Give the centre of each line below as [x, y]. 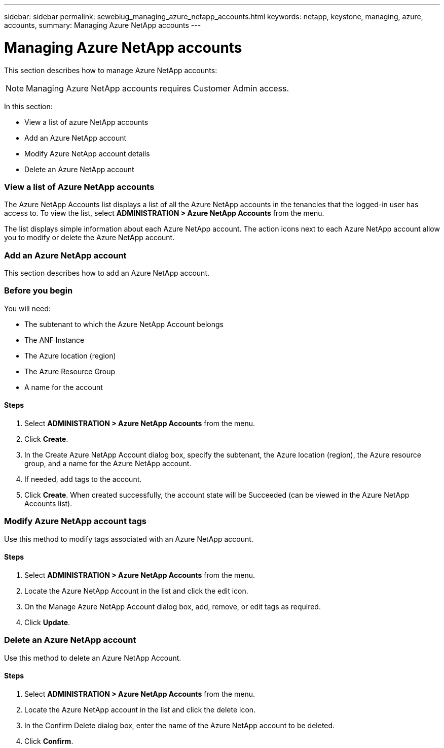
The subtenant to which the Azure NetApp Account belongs [124, 324]
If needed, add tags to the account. [83, 479]
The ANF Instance [54, 340]
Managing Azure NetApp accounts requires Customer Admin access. [158, 88]
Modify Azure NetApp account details [87, 153]
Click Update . [47, 622]
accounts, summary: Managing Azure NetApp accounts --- [103, 25]
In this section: [28, 106]
